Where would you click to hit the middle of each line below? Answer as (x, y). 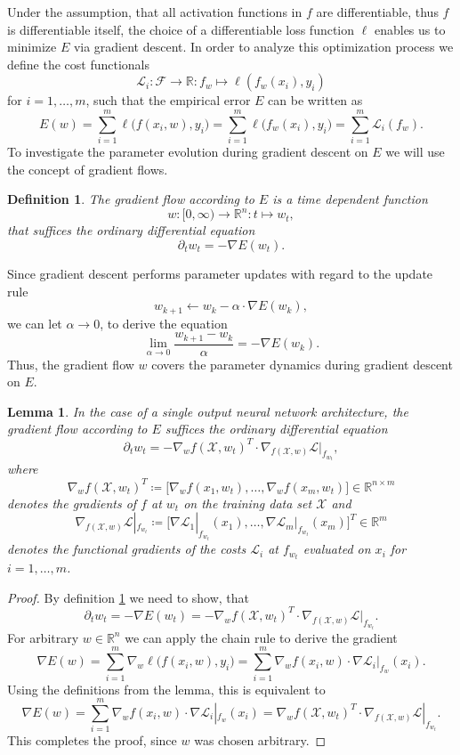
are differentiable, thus (377, 12)
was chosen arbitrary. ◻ (260, 740)
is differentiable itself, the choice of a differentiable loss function (181, 29)
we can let (35, 323)
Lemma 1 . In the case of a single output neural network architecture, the (208, 411)
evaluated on (337, 549)
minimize (32, 47)
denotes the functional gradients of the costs (127, 549)
